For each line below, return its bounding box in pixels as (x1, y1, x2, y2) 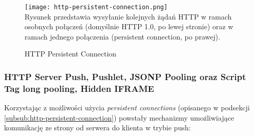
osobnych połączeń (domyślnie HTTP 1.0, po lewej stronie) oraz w (25, 21, 234, 32)
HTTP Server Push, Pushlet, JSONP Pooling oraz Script (4, 70, 246, 83)
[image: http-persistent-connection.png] (25, 4, 168, 11)
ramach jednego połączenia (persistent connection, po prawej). (25, 31, 220, 42)
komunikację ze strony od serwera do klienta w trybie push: (4, 122, 191, 133)
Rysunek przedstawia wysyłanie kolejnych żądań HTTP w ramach (25, 11, 232, 22)
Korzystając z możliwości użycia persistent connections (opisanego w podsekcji (4, 102, 250, 113)
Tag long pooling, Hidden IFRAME (4, 82, 154, 94)
